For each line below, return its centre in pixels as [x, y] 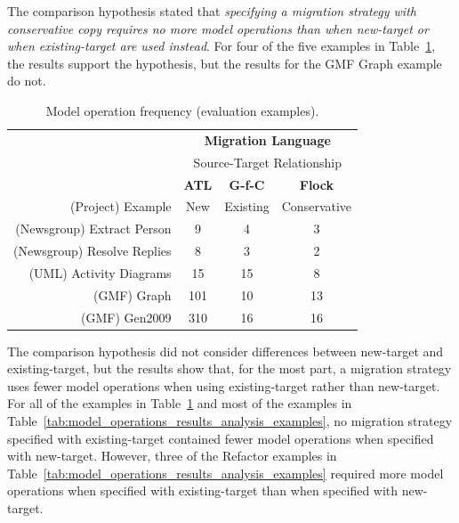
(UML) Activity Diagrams [100, 272]
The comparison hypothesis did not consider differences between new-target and [225, 351]
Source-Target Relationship [268, 162]
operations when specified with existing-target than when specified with [203, 490]
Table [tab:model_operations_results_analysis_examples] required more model [225, 473]
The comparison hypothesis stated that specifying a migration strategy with [212, 11]
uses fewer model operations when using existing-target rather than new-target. [224, 385]
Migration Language [267, 139]
